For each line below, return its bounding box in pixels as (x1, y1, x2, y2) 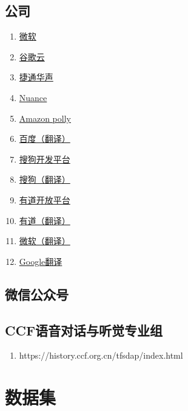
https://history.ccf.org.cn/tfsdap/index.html (19, 349, 183, 362)
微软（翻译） (19, 234, 70, 247)
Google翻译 (19, 255, 62, 267)
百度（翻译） (19, 132, 70, 145)
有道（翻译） (19, 214, 70, 227)
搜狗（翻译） (19, 173, 70, 186)
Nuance (19, 91, 47, 104)
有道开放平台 (19, 193, 70, 206)
